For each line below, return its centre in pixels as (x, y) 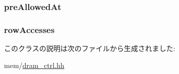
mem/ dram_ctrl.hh (34, 65)
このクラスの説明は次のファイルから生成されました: (90, 48)
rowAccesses (29, 29)
